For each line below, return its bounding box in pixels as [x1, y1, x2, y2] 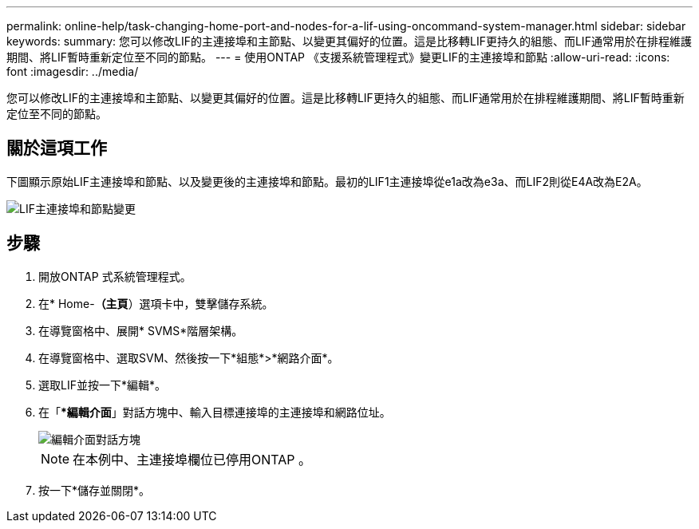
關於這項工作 [6, 138, 107, 159]
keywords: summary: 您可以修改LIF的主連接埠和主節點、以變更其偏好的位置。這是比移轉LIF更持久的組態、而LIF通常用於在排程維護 [6, 34, 692, 48]
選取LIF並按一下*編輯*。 [38, 377, 166, 392]
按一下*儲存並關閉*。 [38, 483, 151, 497]
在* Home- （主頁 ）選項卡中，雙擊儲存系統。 [38, 296, 274, 310]
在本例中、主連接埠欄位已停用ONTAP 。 [73, 451, 312, 468]
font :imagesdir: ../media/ [6, 65, 139, 78]
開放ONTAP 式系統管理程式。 [38, 269, 192, 283]
